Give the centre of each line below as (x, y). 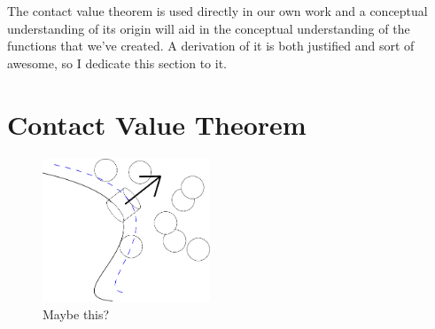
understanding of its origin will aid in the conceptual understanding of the (209, 28)
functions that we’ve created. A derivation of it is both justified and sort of (211, 46)
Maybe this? (76, 313)
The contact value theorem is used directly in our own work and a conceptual (217, 11)
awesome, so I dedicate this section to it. (117, 63)
